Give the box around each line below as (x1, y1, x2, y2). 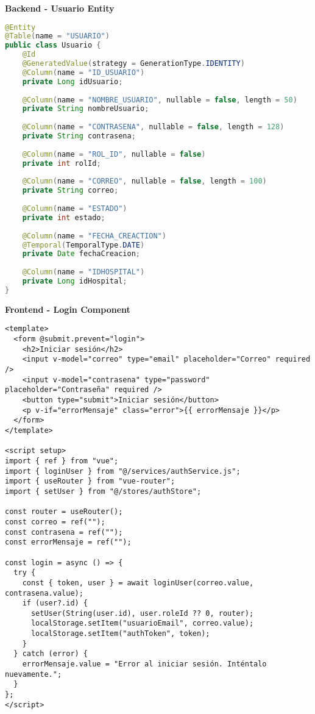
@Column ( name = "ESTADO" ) (22, 204, 127, 213)
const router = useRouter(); (5, 507, 123, 516)
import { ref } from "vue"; (5, 456, 119, 465)
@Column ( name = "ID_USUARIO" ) (22, 68, 145, 77)
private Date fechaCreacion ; (22, 249, 140, 259)
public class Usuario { (5, 41, 101, 50)
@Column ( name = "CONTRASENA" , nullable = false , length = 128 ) (22, 123, 285, 132)
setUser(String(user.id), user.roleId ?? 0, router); (30, 609, 254, 618)
